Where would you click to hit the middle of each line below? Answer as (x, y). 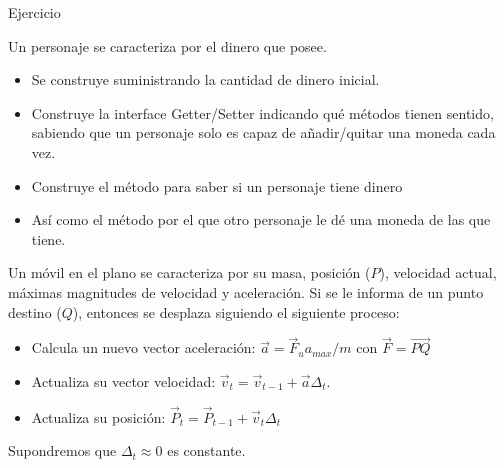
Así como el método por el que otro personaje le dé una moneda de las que (261, 219)
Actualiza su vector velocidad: (123, 380)
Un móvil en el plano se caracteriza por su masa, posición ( (189, 272)
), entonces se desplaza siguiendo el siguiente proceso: (236, 311)
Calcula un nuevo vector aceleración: (143, 347)
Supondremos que (62, 450)
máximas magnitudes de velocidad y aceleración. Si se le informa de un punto (246, 291)
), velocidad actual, (438, 272)
